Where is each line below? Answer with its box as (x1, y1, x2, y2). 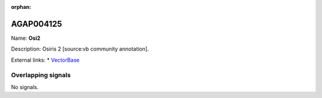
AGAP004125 (11, 18, 63, 29)
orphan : (11, 4, 32, 10)
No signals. (11, 83, 39, 90)
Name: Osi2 (11, 34, 41, 42)
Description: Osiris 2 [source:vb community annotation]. (11, 45, 149, 53)
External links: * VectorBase (11, 56, 80, 64)
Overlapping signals (11, 71, 71, 80)
